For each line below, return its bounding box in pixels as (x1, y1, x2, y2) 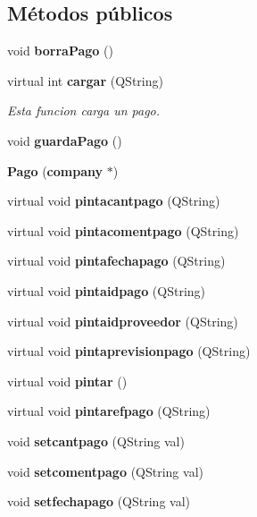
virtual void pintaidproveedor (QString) (7, 311, 238, 330)
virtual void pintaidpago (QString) (7, 281, 206, 300)
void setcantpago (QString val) (7, 431, 185, 450)
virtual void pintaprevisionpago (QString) (7, 342, 251, 360)
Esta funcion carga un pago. (7, 101, 161, 120)
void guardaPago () (7, 131, 122, 149)
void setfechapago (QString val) (7, 492, 190, 511)
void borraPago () (7, 41, 113, 60)
